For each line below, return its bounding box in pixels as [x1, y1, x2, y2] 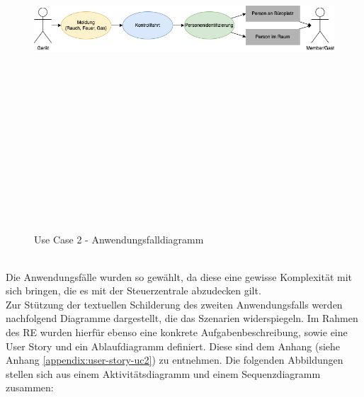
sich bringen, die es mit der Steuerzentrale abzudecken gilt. [6, 283, 261, 298]
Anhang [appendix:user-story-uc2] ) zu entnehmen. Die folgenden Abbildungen [6, 352, 343, 367]
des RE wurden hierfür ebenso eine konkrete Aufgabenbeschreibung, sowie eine [6, 325, 348, 340]
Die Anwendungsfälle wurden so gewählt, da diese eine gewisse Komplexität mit [6, 269, 353, 284]
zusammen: [6, 380, 54, 395]
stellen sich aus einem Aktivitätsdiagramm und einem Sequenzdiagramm [6, 366, 321, 381]
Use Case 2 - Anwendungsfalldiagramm [34, 231, 204, 246]
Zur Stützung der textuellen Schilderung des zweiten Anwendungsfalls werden [6, 297, 343, 311]
